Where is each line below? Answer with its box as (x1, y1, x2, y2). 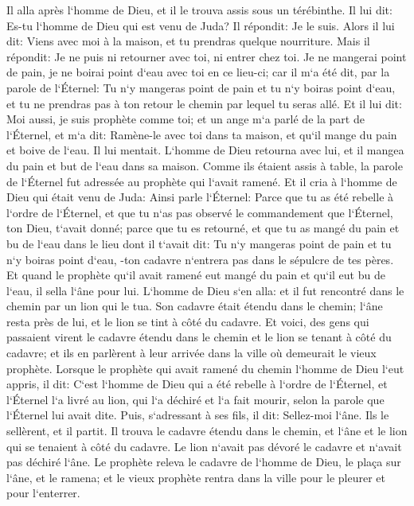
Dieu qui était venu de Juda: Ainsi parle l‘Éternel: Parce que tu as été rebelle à (6, 189, 394, 205)
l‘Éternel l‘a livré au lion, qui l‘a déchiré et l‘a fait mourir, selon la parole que (6, 391, 385, 407)
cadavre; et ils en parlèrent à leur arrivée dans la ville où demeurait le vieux (6, 344, 377, 361)
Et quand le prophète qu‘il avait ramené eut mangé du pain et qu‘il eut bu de (6, 267, 385, 283)
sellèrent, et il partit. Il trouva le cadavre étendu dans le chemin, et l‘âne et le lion (6, 422, 408, 439)
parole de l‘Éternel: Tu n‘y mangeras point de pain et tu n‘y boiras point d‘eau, (6, 79, 396, 95)
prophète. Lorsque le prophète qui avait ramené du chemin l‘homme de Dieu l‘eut (6, 360, 404, 376)
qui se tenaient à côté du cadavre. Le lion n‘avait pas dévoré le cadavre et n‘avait (6, 438, 402, 454)
